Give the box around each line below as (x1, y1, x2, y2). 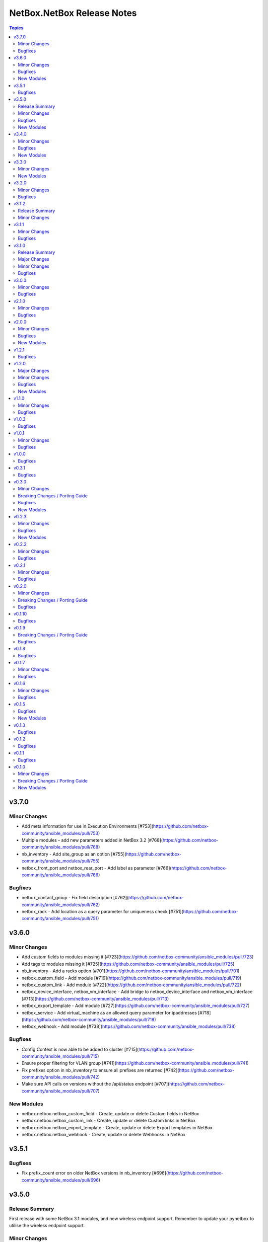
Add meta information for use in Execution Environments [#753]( (21, 823, 153, 829)
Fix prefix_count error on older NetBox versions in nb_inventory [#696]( (21, 1170, 168, 1176)
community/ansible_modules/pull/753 (21, 830, 99, 836)
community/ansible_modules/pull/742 (21, 1074, 99, 1080)
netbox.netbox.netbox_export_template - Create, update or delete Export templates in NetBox (21, 1124, 213, 1130)
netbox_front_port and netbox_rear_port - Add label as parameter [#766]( (21, 865, 172, 871)
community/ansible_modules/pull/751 (21, 916, 98, 922)
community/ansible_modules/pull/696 (21, 1177, 99, 1183)
